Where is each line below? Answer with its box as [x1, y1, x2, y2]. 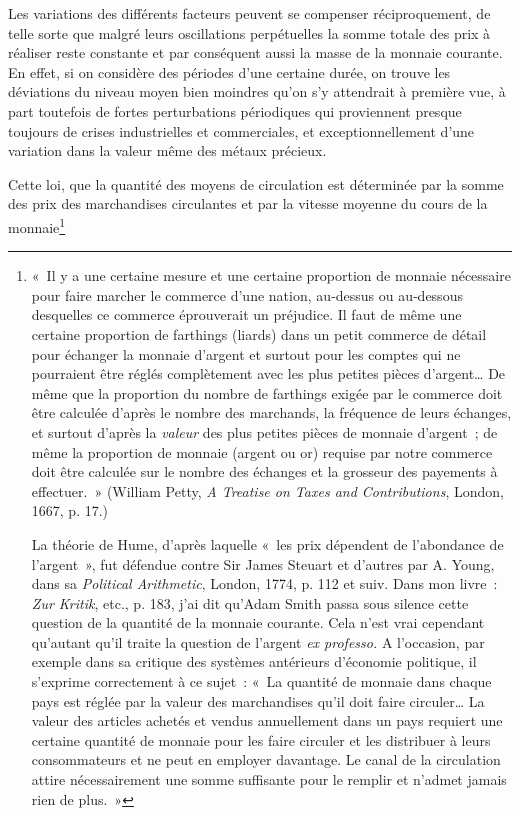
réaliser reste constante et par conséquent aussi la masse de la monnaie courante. [8, 42, 503, 63]
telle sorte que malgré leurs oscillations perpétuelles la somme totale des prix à [8, 22, 491, 43]
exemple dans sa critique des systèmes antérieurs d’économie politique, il [31, 651, 477, 672]
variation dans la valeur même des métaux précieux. [8, 140, 327, 161]
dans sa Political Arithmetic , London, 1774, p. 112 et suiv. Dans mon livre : [31, 573, 498, 594]
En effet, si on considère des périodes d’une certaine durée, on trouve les [8, 61, 451, 82]
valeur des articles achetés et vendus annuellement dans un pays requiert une [31, 710, 503, 731]
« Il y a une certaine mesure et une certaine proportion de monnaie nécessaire [31, 265, 511, 286]
